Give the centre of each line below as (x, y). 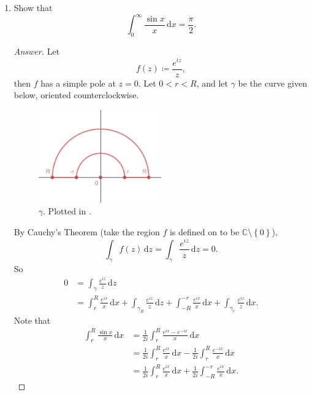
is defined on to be (204, 231)
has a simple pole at (78, 83)
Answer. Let (37, 51)
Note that (32, 320)
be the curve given (272, 83)
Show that (33, 7)
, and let (212, 83)
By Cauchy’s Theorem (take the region (87, 231)
